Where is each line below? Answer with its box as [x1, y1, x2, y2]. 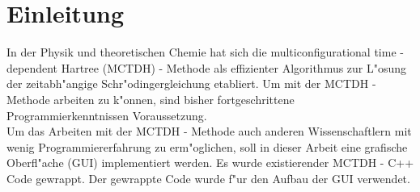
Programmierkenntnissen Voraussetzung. [6, 106, 207, 123]
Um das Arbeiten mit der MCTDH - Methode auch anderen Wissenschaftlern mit [6, 123, 412, 140]
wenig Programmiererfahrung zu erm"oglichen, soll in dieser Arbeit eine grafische [6, 138, 408, 155]
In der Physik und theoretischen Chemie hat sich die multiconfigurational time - [6, 44, 404, 61]
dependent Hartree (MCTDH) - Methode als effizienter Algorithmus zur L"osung [6, 59, 407, 76]
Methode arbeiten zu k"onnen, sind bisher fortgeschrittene [6, 90, 295, 107]
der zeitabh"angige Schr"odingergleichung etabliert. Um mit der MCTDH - [6, 75, 376, 92]
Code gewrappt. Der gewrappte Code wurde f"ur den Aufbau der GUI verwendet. [6, 169, 410, 186]
